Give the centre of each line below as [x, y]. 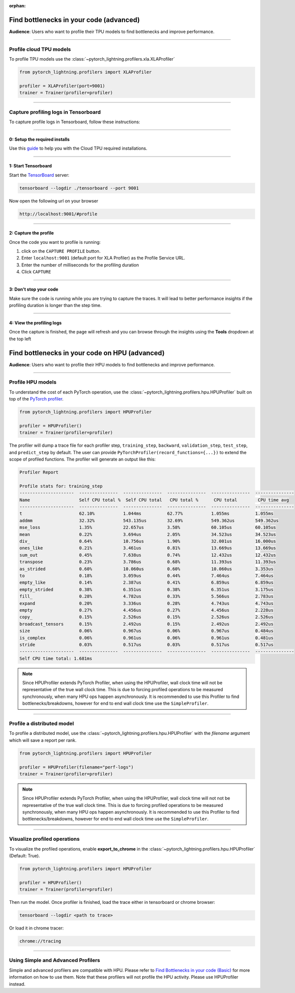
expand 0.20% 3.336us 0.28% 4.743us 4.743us [147, 603]
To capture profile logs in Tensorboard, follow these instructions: [74, 122]
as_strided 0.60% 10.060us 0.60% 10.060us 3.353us [147, 569]
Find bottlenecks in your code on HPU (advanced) [87, 353]
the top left [20, 339]
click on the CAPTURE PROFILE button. [61, 251]
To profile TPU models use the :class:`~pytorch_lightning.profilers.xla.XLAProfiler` [92, 59]
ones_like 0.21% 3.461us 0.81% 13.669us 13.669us [148, 548]
